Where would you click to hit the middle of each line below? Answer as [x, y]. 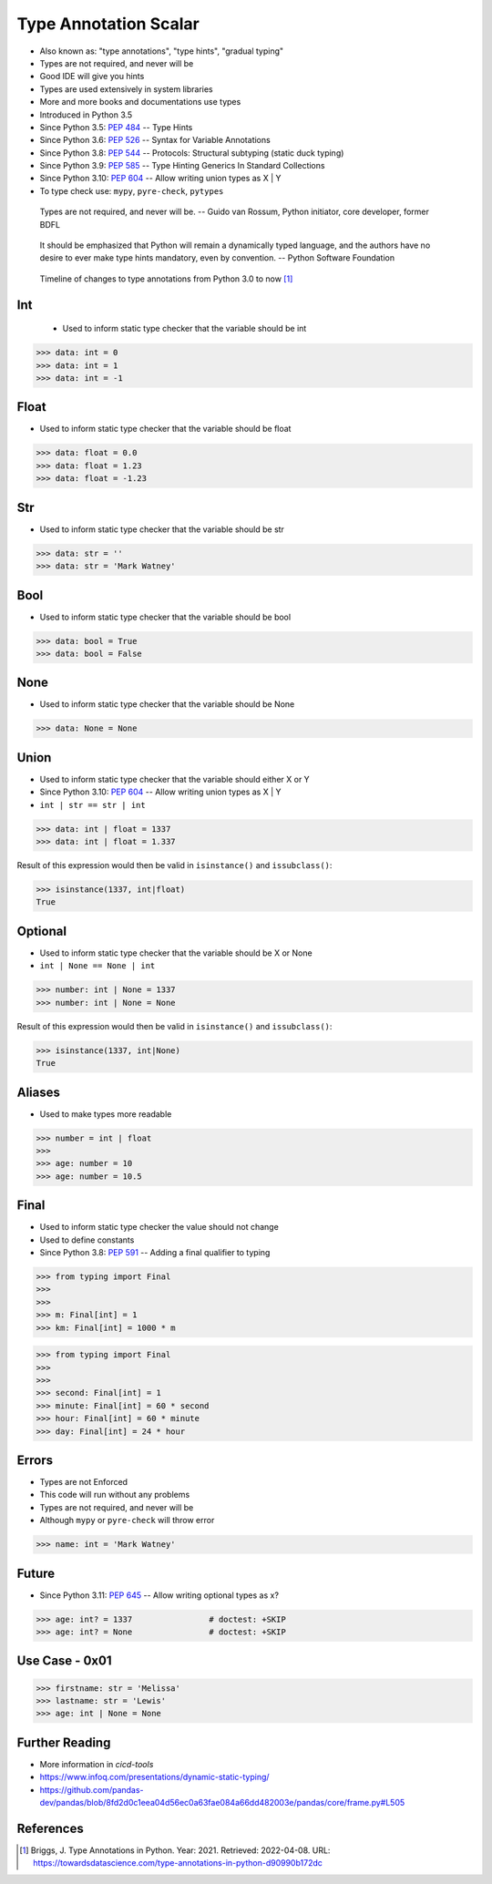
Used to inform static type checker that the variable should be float [165, 429]
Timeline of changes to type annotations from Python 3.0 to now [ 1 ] [166, 279]
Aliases [39, 1092]
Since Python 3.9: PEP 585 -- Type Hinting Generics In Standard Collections [182, 166]
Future [36, 1573]
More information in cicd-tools [97, 1764]
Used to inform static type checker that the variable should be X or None [176, 953]
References [50, 1828]
